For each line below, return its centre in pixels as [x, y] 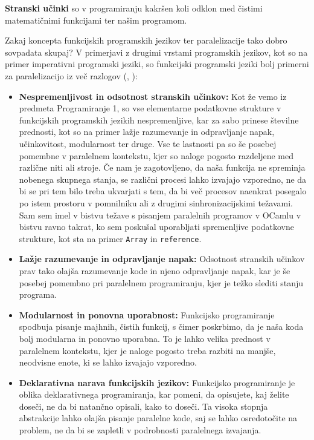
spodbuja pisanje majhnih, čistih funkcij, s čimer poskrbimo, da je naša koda [161, 327]
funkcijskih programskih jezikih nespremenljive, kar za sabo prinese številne [159, 120]
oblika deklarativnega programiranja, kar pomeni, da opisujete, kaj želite [154, 394]
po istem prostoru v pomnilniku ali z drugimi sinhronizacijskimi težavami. [156, 202]
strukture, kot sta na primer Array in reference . [110, 238]
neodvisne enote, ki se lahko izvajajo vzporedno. [108, 362]
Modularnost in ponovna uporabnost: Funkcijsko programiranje [147, 314]
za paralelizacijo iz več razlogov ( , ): [71, 75]
